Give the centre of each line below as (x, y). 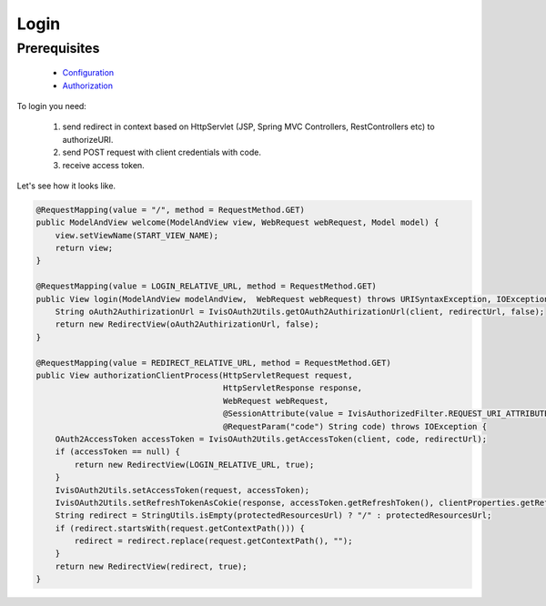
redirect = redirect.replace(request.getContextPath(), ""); (213, 541)
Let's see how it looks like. (66, 186)
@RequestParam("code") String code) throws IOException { (355, 426)
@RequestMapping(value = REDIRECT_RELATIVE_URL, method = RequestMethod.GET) (213, 363)
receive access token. (103, 165)
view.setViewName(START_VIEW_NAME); (136, 235)
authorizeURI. (88, 139)
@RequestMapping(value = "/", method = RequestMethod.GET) (170, 210)
